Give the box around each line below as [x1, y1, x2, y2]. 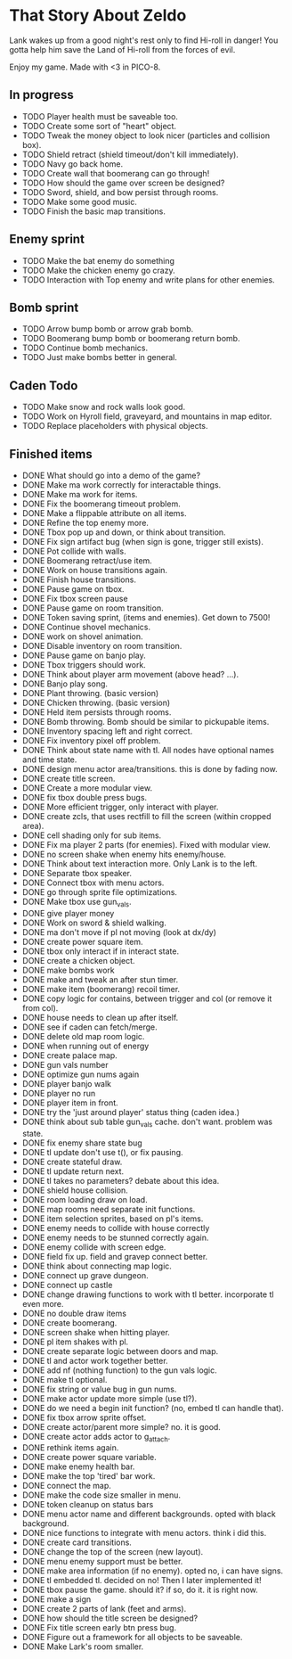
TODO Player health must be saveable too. [21, 111, 178, 121]
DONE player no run [21, 1088, 96, 1098]
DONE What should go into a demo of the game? [21, 470, 201, 480]
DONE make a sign [21, 1594, 92, 1605]
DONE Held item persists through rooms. [21, 707, 172, 718]
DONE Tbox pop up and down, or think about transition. [21, 527, 226, 538]
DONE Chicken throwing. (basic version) [21, 697, 171, 708]
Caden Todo [9, 378, 78, 393]
